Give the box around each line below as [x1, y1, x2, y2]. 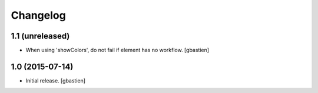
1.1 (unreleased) [11, 31, 70, 41]
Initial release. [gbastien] [25, 77, 85, 84]
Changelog [11, 9, 66, 22]
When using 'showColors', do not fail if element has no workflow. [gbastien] [25, 47, 209, 54]
